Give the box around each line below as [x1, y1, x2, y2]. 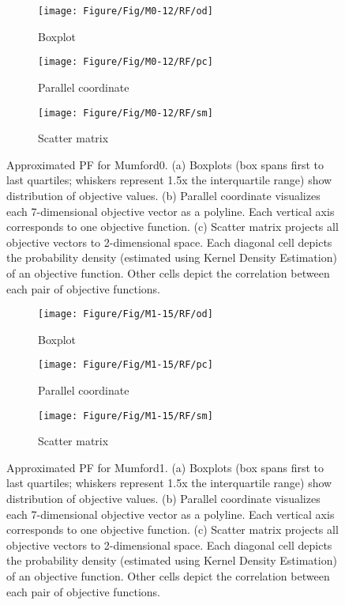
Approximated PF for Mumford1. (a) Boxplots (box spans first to [6, 459, 324, 475]
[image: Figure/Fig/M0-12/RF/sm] [38, 107, 213, 119]
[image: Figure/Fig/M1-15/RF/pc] [38, 359, 213, 371]
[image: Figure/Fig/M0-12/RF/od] [38, 6, 213, 17]
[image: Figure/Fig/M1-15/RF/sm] [38, 410, 213, 422]
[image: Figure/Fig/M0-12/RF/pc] [38, 56, 213, 68]
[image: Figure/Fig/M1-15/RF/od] [38, 308, 213, 320]
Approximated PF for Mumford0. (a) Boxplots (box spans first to [6, 156, 324, 172]
